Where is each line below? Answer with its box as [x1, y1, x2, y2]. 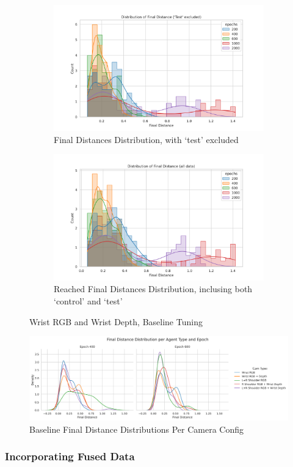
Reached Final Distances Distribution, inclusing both [54, 282, 253, 295]
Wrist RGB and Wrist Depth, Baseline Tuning [29, 315, 203, 328]
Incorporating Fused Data [5, 449, 135, 464]
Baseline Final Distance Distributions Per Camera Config [29, 422, 244, 435]
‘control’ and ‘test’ [54, 294, 123, 307]
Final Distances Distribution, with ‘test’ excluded [54, 133, 239, 145]
